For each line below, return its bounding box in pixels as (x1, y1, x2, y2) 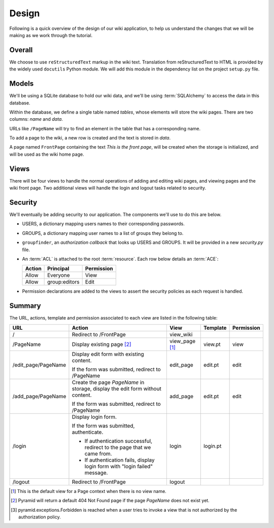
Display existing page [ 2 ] (72, 340, 131, 347)
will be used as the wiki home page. (9, 151, 84, 157)
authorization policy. (18, 514, 61, 520)
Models (9, 79, 34, 88)
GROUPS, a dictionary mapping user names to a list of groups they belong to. (22, 230, 184, 236)
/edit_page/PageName (12, 361, 66, 368)
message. (84, 469, 108, 476)
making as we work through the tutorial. (9, 32, 93, 38)
